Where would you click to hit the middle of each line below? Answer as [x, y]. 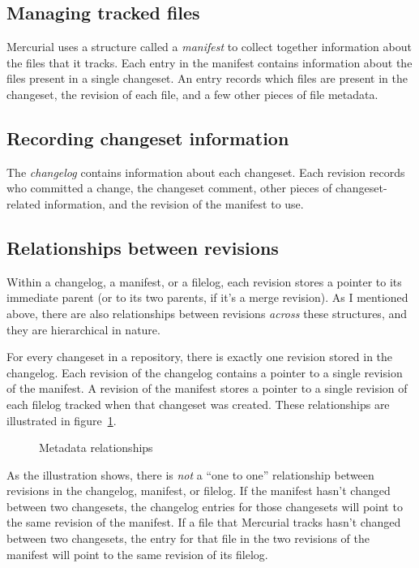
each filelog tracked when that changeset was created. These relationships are [198, 404]
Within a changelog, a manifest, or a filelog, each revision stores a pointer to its [204, 281]
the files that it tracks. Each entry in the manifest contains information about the [209, 62]
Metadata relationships [96, 448]
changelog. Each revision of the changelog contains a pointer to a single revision [205, 372]
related [24, 203]
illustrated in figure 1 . [62, 420]
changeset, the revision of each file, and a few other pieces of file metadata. [192, 94]
